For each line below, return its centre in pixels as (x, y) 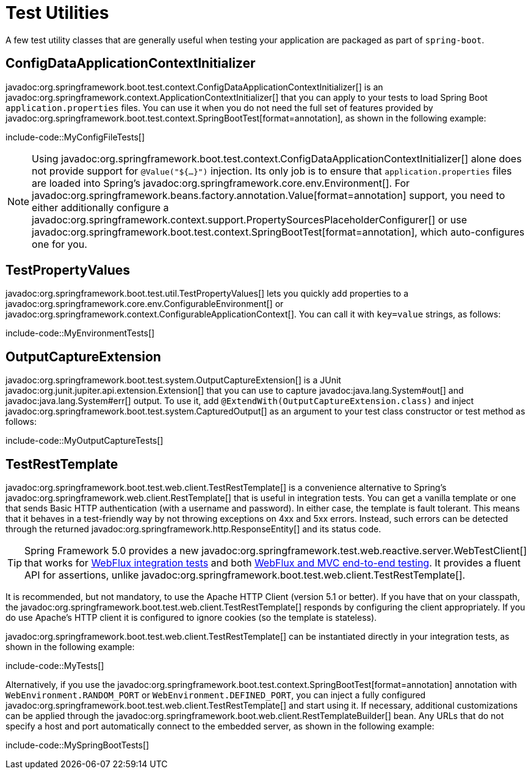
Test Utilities (57, 13)
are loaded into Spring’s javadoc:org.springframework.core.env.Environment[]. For (221, 183)
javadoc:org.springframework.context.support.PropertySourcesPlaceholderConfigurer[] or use (250, 219)
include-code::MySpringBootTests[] (78, 745)
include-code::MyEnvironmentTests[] (80, 333)
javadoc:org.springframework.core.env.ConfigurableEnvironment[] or (145, 304)
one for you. (60, 244)
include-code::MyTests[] (55, 666)
